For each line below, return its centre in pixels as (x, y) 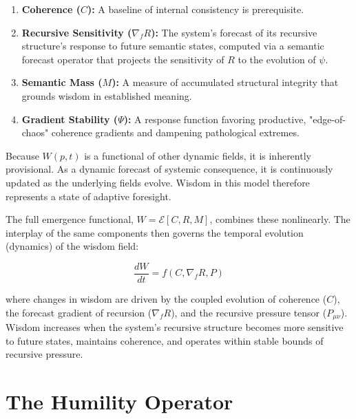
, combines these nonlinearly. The (280, 219)
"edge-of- (327, 119)
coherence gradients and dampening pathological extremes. (175, 132)
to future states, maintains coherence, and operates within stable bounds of (165, 340)
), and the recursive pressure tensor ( (249, 312)
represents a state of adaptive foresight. (88, 196)
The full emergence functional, (70, 219)
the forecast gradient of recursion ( (79, 312)
